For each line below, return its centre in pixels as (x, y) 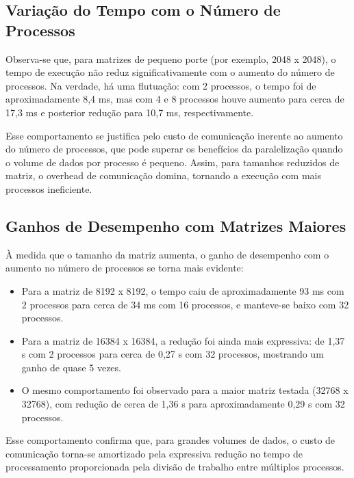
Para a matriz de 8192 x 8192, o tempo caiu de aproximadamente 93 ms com (183, 290)
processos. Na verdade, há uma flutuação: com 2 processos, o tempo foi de (161, 85)
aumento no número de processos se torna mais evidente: (125, 268)
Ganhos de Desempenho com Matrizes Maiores (176, 225)
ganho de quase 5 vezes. (71, 367)
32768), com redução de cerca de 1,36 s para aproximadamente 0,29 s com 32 (183, 404)
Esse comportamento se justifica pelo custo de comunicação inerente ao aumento (174, 135)
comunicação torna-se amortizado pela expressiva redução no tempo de (154, 453)
